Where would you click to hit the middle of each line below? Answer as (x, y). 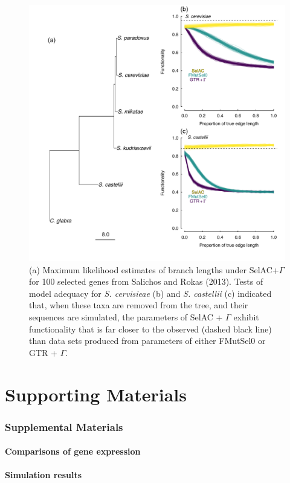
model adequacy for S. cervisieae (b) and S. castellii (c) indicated (150, 293)
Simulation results (43, 475)
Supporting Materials (96, 394)
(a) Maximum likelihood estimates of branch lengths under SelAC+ (154, 269)
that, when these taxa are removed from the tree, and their (139, 305)
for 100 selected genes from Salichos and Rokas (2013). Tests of (146, 281)
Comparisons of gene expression (73, 451)
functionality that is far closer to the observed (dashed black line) (150, 329)
